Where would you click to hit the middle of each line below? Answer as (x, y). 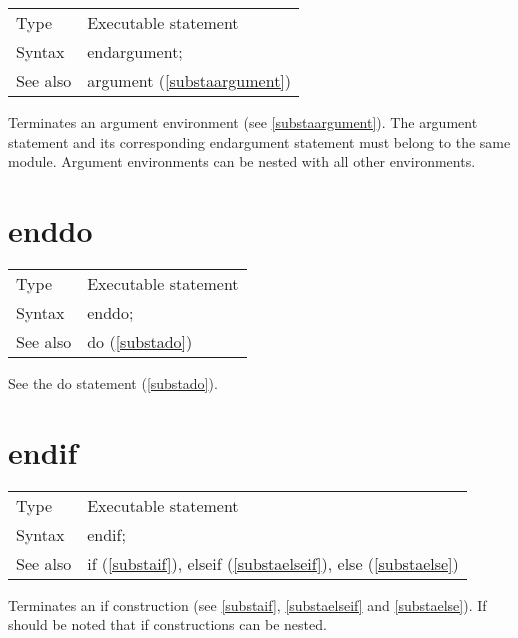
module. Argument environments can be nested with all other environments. (242, 161)
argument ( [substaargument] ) (189, 80)
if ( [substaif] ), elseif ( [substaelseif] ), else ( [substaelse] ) (273, 563)
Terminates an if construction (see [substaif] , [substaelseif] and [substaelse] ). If (247, 604)
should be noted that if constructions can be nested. (167, 624)
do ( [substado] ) (140, 341)
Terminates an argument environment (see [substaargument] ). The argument (243, 122)
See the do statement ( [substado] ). (113, 382)
